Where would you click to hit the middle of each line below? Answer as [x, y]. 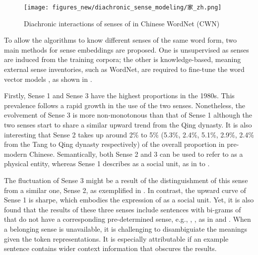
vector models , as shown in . [48, 79]
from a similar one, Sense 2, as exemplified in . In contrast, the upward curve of [125, 190]
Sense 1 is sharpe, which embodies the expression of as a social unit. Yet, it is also [129, 200]
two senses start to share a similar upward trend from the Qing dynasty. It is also [128, 125]
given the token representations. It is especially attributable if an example [116, 238]
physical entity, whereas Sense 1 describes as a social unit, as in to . [107, 163]
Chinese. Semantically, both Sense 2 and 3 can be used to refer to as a [136, 154]
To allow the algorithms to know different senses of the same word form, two [121, 40]
